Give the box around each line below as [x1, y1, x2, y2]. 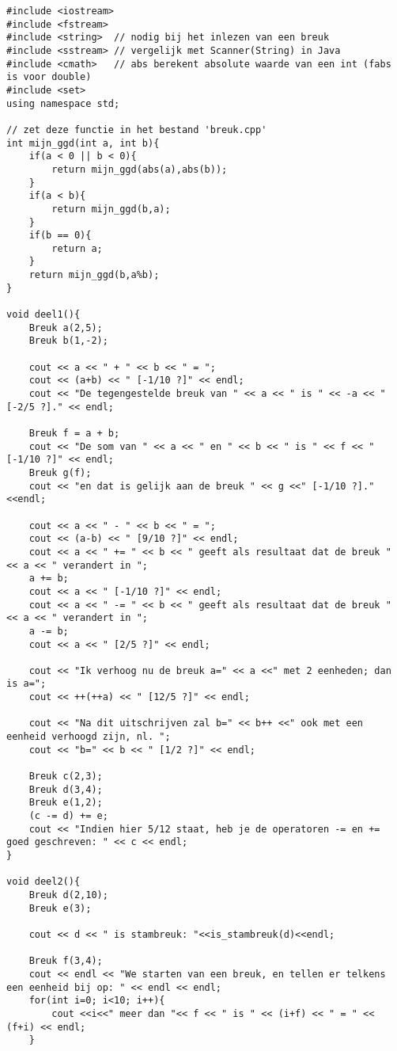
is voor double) [6, 71, 92, 83]
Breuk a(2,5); [28, 322, 103, 333]
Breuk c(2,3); [28, 771, 103, 783]
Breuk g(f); [28, 466, 92, 478]
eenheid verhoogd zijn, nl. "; [6, 731, 171, 743]
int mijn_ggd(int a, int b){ [6, 137, 160, 149]
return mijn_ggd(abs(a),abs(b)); [51, 163, 228, 175]
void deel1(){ [6, 309, 81, 321]
